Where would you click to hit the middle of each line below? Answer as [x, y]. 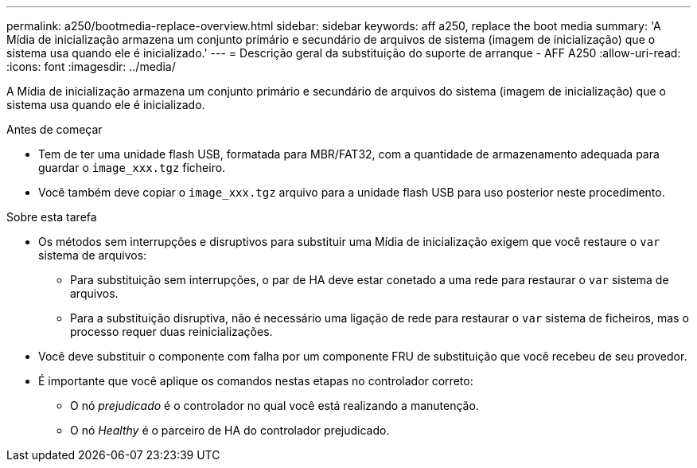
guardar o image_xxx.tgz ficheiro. [132, 168]
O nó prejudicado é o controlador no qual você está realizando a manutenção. [275, 406]
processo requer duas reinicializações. [171, 331]
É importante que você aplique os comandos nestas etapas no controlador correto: [256, 381]
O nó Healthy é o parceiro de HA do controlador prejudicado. [230, 430]
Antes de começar [55, 129]
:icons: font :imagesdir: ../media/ [91, 66]
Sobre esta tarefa [52, 217]
